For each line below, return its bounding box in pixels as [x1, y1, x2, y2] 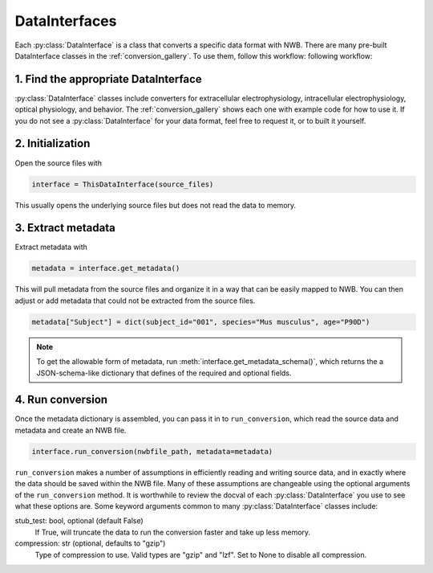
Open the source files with [14, 158, 102, 168]
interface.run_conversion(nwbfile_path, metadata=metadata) [31, 447, 273, 456]
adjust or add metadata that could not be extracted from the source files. [14, 296, 256, 305]
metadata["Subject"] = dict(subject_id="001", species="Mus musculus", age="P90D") [31, 317, 370, 326]
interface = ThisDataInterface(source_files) [31, 179, 214, 189]
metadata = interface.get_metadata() [31, 264, 180, 273]
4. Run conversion [14, 393, 108, 407]
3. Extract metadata [14, 221, 115, 235]
